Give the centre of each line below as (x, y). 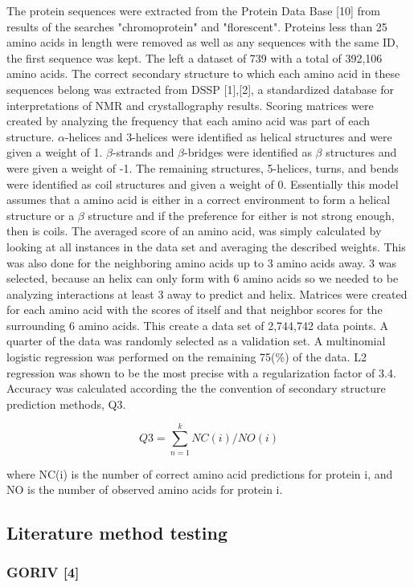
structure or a (41, 215)
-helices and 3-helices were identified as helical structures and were (228, 136)
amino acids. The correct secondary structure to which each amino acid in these (203, 73)
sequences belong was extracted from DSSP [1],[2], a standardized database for (200, 89)
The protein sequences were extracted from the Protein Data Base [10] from (193, 10)
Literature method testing (117, 533)
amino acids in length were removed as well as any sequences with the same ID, (203, 42)
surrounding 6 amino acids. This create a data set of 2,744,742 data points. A (197, 325)
